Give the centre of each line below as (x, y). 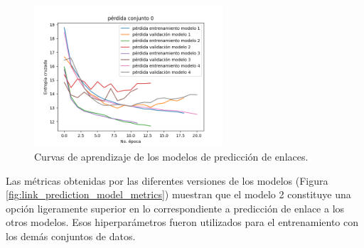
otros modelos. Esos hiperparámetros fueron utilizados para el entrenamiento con (182, 222)
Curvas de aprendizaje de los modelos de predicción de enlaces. (171, 157)
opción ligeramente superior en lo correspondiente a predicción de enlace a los (175, 208)
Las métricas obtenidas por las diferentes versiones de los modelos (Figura (167, 180)
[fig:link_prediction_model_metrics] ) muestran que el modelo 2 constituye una (178, 194)
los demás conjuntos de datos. (71, 236)
